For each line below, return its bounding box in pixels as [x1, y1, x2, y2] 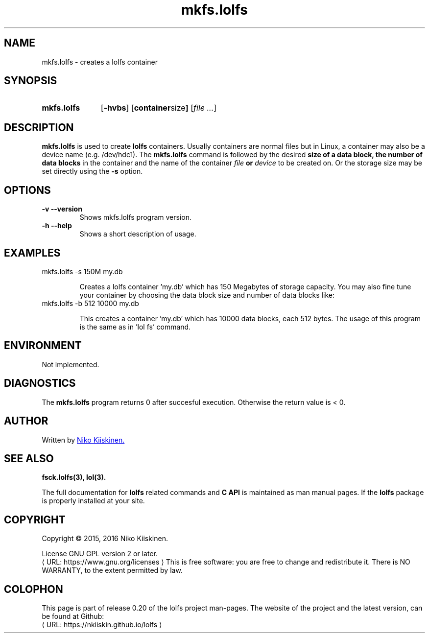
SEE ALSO [4, 452, 54, 465]
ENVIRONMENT [4, 339, 82, 352]
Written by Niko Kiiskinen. [42, 435, 125, 444]
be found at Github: [42, 612, 104, 621]
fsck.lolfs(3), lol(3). [42, 473, 106, 482]
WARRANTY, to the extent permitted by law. [42, 566, 183, 575]
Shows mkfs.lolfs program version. [79, 213, 192, 222]
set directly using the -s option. [42, 167, 143, 176]
